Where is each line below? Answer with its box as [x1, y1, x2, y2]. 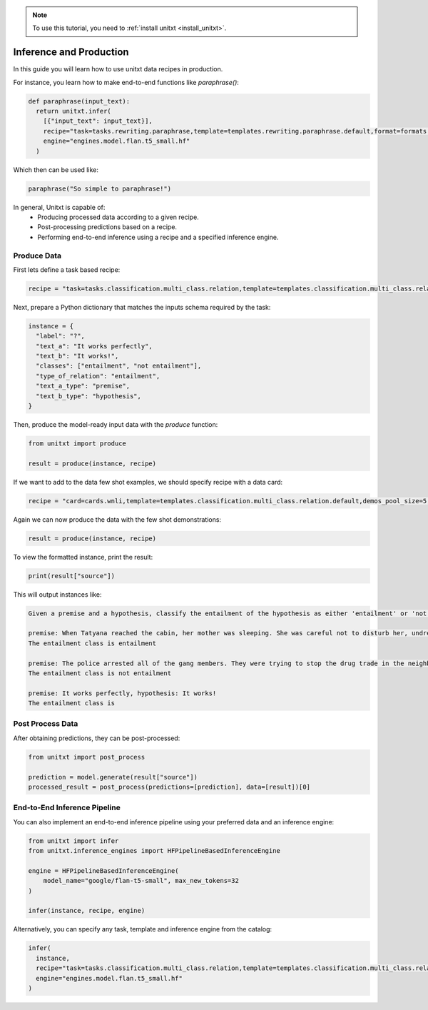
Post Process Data [13, 719, 78, 729]
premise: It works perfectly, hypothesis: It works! [28, 689, 217, 697]
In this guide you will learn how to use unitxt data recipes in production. [13, 65, 223, 74]
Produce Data [13, 251, 62, 261]
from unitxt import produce [28, 439, 126, 448]
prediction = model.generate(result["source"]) [28, 773, 198, 781]
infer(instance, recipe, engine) [28, 907, 146, 915]
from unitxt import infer [28, 837, 119, 845]
